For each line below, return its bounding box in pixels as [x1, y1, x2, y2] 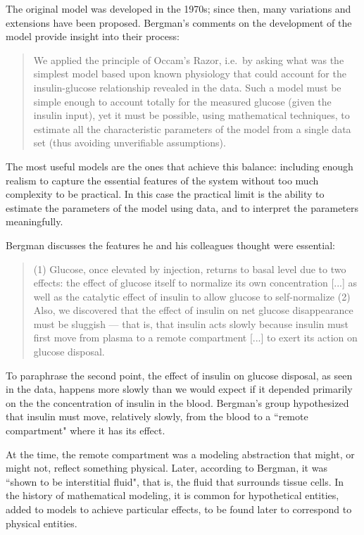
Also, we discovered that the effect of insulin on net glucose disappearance [33, 303, 353, 317]
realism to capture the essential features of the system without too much [6, 172, 319, 187]
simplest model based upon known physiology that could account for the [33, 66, 346, 81]
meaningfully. [6, 214, 63, 229]
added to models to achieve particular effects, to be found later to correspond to [6, 502, 352, 516]
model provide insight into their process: [6, 29, 180, 44]
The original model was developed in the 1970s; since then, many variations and [6, 1, 351, 15]
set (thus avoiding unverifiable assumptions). [33, 135, 226, 150]
